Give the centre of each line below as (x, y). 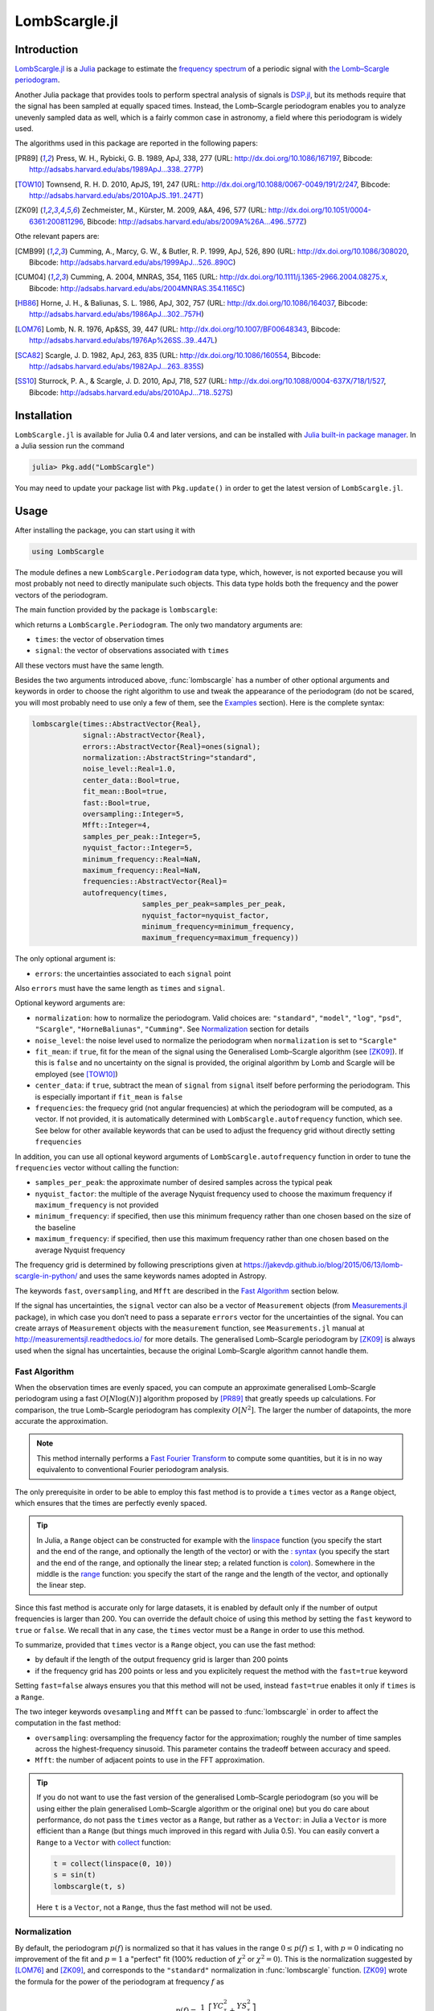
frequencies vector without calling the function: (97, 1167)
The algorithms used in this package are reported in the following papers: (137, 143)
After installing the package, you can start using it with (105, 530)
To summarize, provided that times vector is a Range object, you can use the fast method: (166, 1644)
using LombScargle (68, 551)
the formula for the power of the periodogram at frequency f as (120, 1981)
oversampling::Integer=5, (133, 814)
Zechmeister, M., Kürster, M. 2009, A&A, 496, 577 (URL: (174, 210)
